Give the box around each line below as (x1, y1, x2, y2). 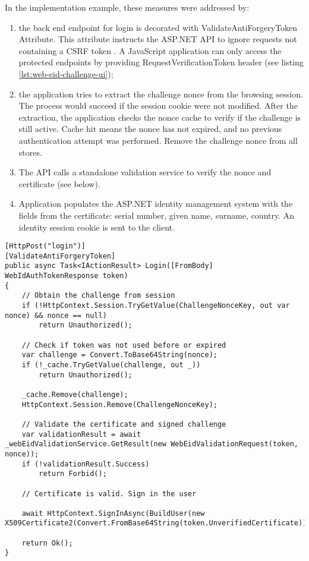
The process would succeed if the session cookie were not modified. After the (18, 99, 298, 112)
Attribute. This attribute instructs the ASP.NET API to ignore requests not (18, 33, 297, 45)
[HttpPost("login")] (5, 242, 86, 251)
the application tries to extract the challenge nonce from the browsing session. (18, 87, 303, 100)
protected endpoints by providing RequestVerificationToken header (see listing (18, 56, 304, 68)
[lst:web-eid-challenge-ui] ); (18, 67, 113, 80)
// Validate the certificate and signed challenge (21, 420, 226, 428)
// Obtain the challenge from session (21, 291, 175, 300)
